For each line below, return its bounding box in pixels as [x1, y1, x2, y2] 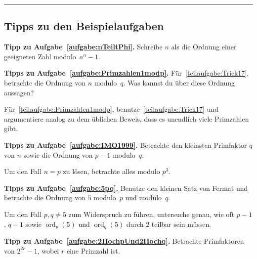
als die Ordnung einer [171, 42, 237, 52]
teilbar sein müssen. [151, 218, 212, 229]
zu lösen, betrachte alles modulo [63, 166, 160, 176]
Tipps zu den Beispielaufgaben [4, 18, 164, 34]
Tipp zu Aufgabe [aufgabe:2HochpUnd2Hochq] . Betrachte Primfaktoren [4, 235, 244, 246]
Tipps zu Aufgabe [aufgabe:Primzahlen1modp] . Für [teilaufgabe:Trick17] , [4, 68, 249, 78]
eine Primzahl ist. [66, 245, 120, 256]
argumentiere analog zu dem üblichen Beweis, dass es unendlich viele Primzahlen [4, 113, 249, 124]
